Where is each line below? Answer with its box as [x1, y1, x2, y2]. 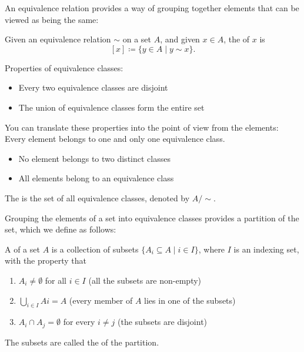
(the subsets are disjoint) [118, 316, 208, 328]
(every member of [69, 294, 133, 306]
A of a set [5, 243, 40, 255]
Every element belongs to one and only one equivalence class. [5, 132, 225, 145]
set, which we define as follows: [5, 223, 116, 235]
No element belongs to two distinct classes [18, 152, 171, 164]
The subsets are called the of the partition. [5, 336, 159, 348]
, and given [160, 33, 200, 45]
